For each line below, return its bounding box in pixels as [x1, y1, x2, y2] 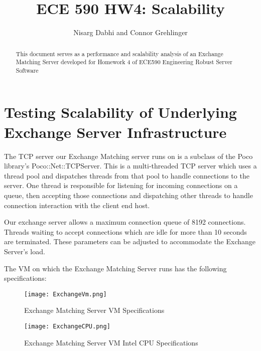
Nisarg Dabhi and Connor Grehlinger [73, 27, 188, 38]
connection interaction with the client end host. [4, 200, 150, 210]
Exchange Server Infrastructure [4, 121, 227, 142]
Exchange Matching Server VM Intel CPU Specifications [24, 337, 198, 347]
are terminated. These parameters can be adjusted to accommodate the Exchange [4, 236, 256, 247]
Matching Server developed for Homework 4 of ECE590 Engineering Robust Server [16, 58, 232, 66]
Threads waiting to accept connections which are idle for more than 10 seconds [4, 226, 247, 237]
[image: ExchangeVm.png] [24, 290, 107, 298]
